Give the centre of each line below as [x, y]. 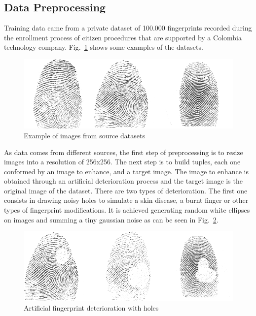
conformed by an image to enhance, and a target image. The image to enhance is [126, 171]
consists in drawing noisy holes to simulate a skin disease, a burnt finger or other [126, 200]
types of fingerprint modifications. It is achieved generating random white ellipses [127, 210]
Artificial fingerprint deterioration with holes [91, 308]
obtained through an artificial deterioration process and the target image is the [123, 181]
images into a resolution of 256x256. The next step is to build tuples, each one [122, 162]
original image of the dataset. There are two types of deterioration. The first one [126, 190]
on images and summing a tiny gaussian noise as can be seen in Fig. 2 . [111, 219]
